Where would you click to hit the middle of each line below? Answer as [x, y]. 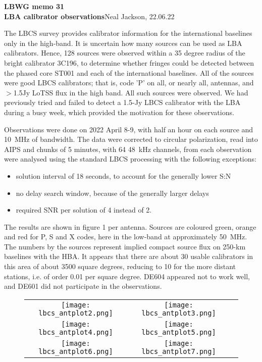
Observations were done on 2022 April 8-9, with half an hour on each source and [129, 129]
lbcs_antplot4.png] [76, 332]
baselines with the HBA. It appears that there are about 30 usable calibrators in [129, 256]
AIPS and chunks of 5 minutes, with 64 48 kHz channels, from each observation [128, 149]
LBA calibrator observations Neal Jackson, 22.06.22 [89, 16]
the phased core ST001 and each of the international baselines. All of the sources [129, 72]
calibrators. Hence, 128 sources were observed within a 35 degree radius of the [125, 53]
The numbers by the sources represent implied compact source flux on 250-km [125, 246]
